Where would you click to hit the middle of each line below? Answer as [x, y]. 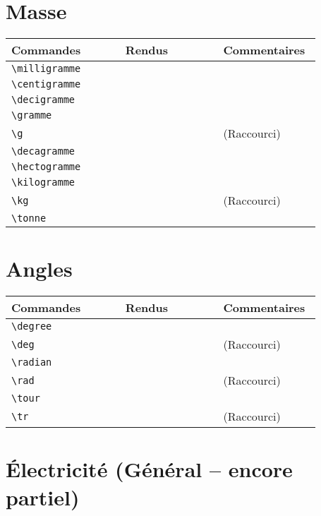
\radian [32, 362]
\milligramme [46, 69]
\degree [32, 326]
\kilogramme [43, 182]
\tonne [29, 218]
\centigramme [46, 84]
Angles [39, 269]
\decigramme [43, 100]
